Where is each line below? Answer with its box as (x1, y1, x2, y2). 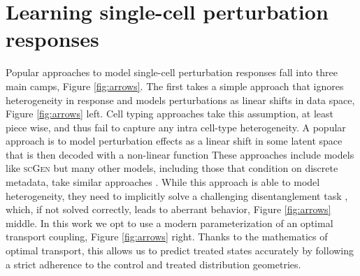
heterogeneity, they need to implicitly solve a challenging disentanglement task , (6, 188, 348, 203)
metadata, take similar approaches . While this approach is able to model (6, 175, 320, 189)
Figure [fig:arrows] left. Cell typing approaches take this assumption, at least (6, 106, 334, 121)
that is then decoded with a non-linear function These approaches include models (6, 147, 354, 161)
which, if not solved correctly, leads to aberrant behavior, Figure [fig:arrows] (6, 202, 331, 217)
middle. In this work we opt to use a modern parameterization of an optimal (6, 215, 333, 230)
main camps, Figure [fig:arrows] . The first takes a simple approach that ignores (6, 78, 344, 93)
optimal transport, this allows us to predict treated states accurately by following (6, 243, 354, 258)
